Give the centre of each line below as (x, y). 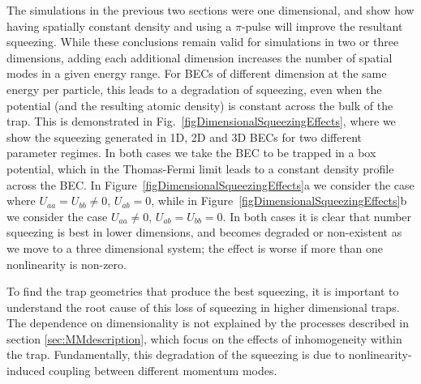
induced (26, 371)
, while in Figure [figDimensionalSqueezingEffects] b (279, 201)
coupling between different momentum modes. (163, 371)
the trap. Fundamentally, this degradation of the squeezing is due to (176, 354)
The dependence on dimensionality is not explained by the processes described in (208, 323)
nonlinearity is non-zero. (67, 264)
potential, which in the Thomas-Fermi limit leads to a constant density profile (200, 168)
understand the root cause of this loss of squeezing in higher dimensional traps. (203, 307)
